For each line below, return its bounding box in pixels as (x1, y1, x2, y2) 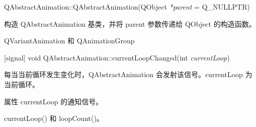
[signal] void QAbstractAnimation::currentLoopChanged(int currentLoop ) (4, 52, 230, 62)
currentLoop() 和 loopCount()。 (4, 113, 104, 123)
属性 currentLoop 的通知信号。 (4, 96, 103, 106)
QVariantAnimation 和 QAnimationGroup (4, 35, 135, 46)
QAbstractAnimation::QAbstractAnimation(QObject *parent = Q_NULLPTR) (4, 2, 250, 12)
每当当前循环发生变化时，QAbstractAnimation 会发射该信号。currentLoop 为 (4, 69, 252, 80)
